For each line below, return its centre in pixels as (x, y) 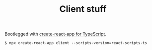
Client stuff (83, 9)
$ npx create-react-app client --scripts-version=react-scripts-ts (76, 43)
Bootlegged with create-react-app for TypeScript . (55, 34)
